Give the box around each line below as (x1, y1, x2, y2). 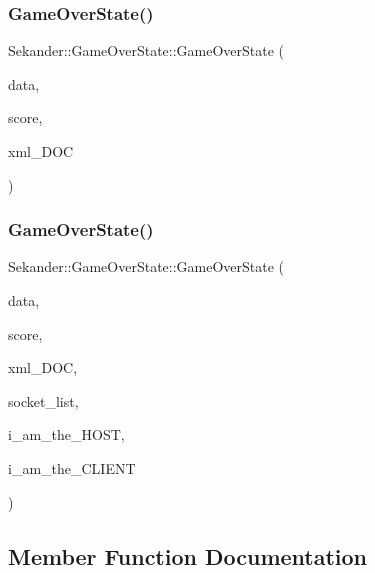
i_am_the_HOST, (8, 424, 125, 445)
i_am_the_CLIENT (8, 457, 136, 478)
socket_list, (8, 390, 79, 411)
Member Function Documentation (8, 540, 368, 571)
